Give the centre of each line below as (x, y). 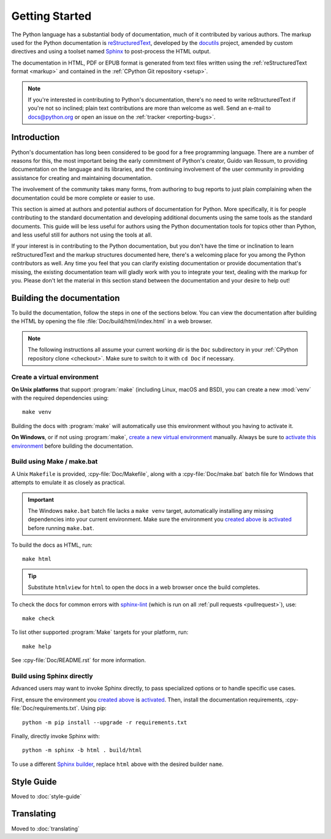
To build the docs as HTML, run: (52, 545)
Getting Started (51, 16)
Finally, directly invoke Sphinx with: (56, 736)
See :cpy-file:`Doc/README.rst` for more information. (79, 660)
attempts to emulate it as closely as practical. (68, 483)
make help (37, 646)
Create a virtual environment (55, 377)
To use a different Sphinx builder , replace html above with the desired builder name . (117, 764)
